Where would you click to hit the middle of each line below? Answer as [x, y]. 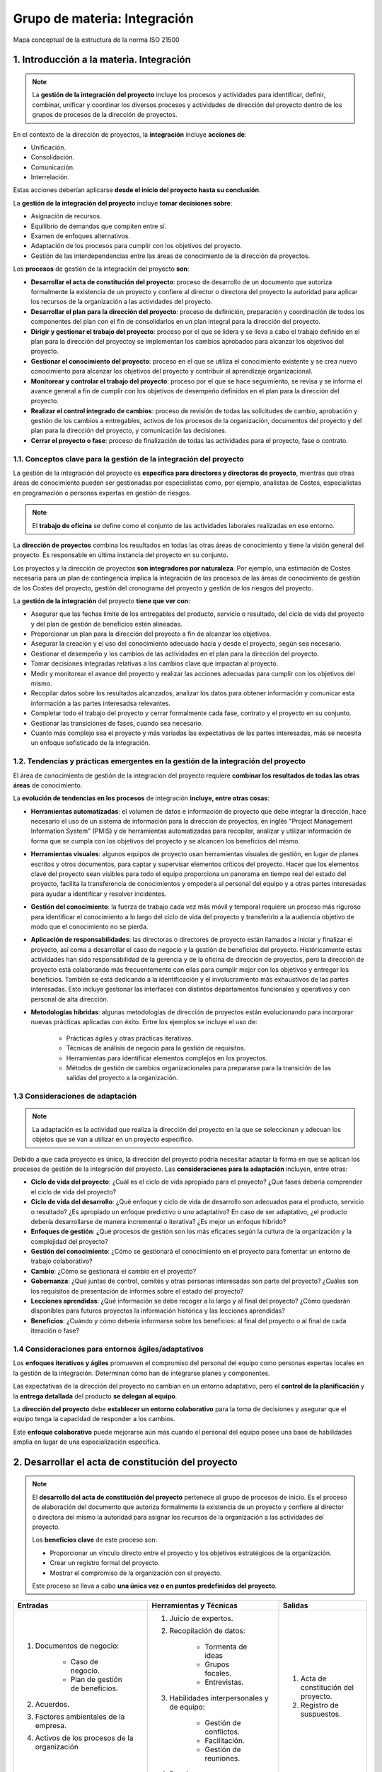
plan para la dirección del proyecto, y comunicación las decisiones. [129, 431]
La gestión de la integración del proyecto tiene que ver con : [102, 601]
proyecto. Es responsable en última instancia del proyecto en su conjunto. [121, 555]
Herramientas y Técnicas [195, 1605]
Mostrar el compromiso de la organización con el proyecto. [136, 1573]
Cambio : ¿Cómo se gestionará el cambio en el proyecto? [114, 1271]
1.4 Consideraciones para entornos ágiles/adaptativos [109, 1349]
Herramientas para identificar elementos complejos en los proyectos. [167, 1058]
